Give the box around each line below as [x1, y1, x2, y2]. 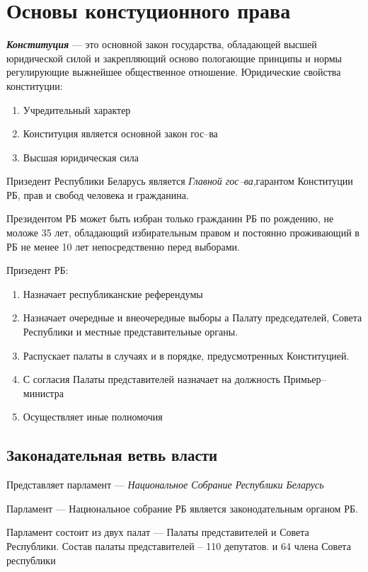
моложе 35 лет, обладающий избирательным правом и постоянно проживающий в [6, 225, 360, 240]
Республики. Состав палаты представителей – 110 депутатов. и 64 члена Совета [6, 538, 351, 553]
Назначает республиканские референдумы [23, 286, 203, 301]
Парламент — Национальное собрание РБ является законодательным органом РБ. [6, 500, 358, 515]
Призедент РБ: [6, 263, 69, 278]
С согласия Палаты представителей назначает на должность [23, 372, 280, 387]
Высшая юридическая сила [23, 149, 139, 164]
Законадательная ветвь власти [6, 444, 218, 466]
